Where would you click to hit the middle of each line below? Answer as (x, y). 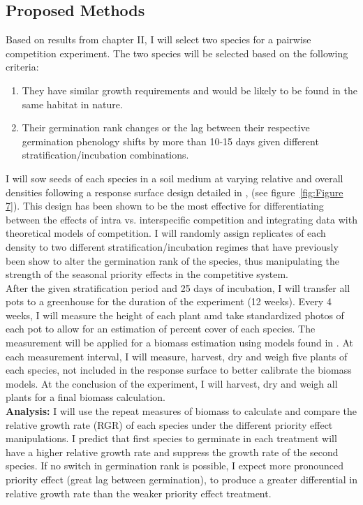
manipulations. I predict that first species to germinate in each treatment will (171, 438)
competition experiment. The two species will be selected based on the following (177, 53)
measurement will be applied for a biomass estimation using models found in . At (179, 343)
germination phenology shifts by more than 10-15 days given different (170, 141)
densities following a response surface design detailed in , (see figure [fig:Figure (175, 192)
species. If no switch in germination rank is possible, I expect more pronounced (175, 466)
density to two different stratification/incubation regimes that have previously (172, 246)
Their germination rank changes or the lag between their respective (166, 127)
